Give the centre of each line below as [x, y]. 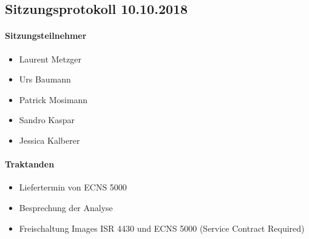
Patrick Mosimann [53, 99]
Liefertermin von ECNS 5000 [73, 187]
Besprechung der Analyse [66, 207]
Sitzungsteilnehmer [46, 35]
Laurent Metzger [50, 59]
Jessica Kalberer [49, 140]
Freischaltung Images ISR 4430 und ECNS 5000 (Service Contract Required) [162, 228]
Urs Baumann [45, 79]
